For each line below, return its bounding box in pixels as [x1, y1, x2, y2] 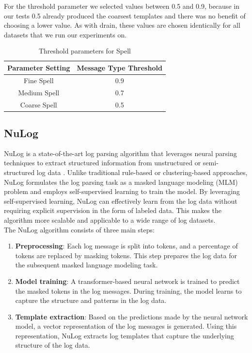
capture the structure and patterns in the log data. [15, 295, 167, 305]
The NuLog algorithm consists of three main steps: [4, 224, 155, 234]
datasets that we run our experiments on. [4, 29, 127, 39]
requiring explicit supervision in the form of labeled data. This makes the [4, 205, 221, 215]
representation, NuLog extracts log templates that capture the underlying [15, 330, 234, 340]
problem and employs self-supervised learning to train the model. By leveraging [4, 186, 240, 196]
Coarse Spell [20, 99, 57, 109]
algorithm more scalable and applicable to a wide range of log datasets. [4, 214, 216, 225]
